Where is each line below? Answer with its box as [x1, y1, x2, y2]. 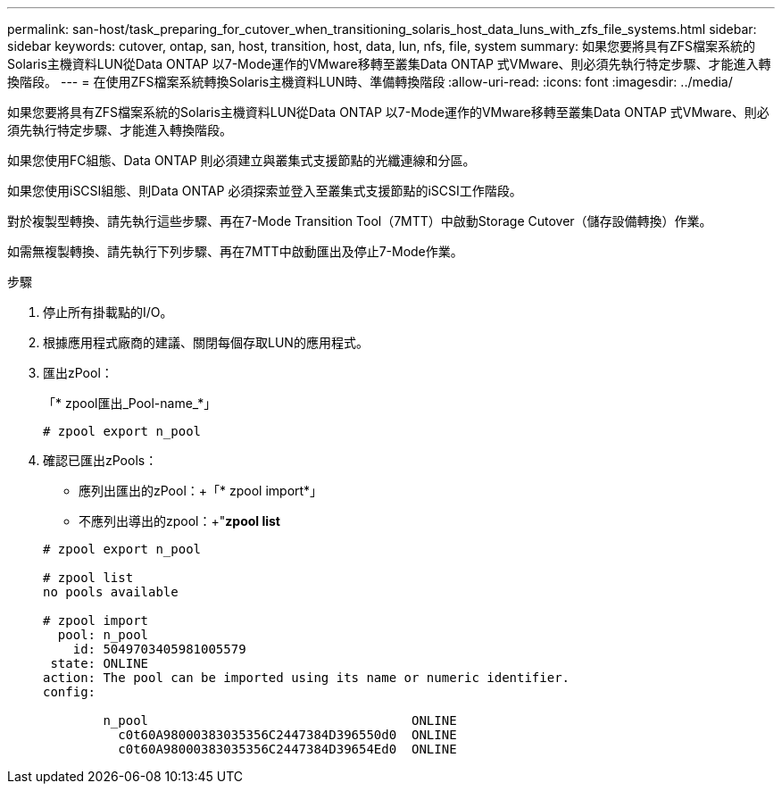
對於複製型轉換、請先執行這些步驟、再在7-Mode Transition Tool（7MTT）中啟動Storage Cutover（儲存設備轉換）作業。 [7, 213, 712, 229]
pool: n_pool [57, 628, 149, 642]
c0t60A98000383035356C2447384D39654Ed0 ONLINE [118, 742, 457, 756]
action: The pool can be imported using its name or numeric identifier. [43, 670, 570, 685]
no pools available [43, 585, 179, 599]
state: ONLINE [50, 656, 149, 670]
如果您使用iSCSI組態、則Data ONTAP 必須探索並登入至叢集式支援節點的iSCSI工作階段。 [7, 183, 522, 198]
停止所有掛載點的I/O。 [43, 304, 173, 320]
